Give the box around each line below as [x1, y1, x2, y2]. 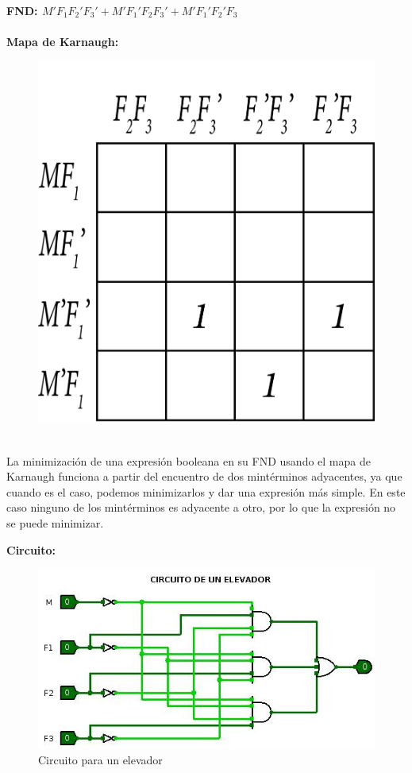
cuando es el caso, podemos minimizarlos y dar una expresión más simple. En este [6, 483, 406, 500]
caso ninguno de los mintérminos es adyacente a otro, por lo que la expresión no [6, 499, 396, 516]
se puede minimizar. [6, 514, 104, 531]
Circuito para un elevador [38, 752, 163, 768]
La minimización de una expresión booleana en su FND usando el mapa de [6, 452, 371, 469]
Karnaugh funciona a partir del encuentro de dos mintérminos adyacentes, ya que [6, 468, 402, 485]
